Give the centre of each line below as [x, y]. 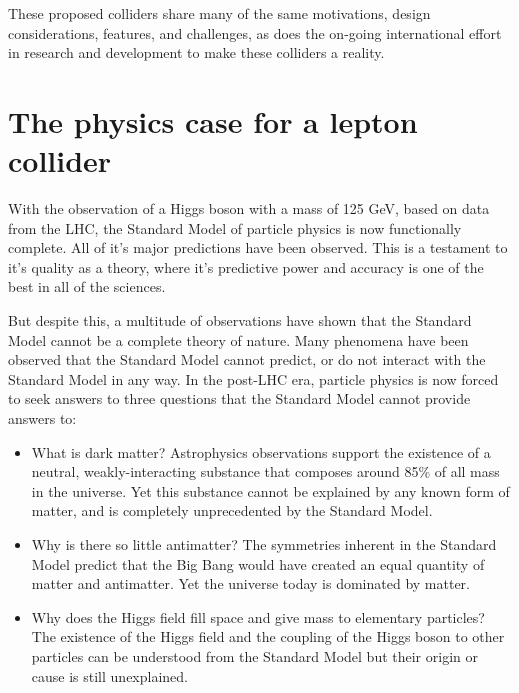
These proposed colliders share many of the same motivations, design [219, 13]
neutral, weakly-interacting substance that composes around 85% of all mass [265, 471]
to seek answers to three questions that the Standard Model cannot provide [239, 398]
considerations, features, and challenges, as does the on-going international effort [255, 32]
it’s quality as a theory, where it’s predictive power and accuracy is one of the [246, 266]
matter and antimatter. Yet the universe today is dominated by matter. [250, 583]
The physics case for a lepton [213, 120]
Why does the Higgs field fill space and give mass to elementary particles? [258, 616]
